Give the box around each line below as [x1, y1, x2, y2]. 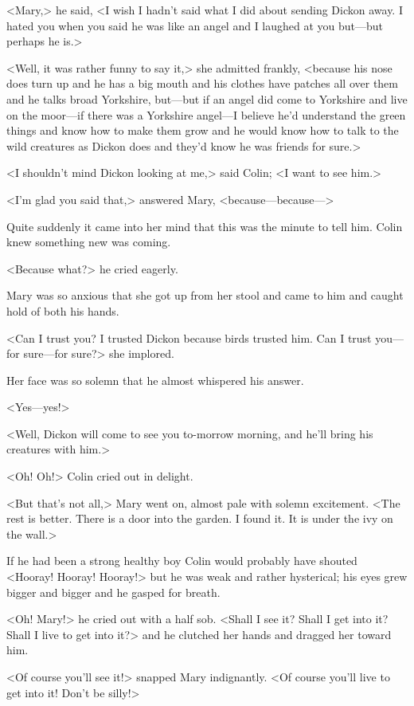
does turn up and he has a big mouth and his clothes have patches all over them [6, 75, 399, 92]
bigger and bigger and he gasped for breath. [6, 583, 221, 600]
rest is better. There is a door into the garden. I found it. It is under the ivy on [6, 510, 393, 527]
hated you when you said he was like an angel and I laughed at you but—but [6, 17, 384, 33]
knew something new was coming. [6, 233, 171, 250]
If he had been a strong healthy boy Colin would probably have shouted [6, 552, 357, 569]
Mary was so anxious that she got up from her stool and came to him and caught [6, 287, 404, 304]
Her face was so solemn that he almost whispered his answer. [6, 371, 304, 388]
